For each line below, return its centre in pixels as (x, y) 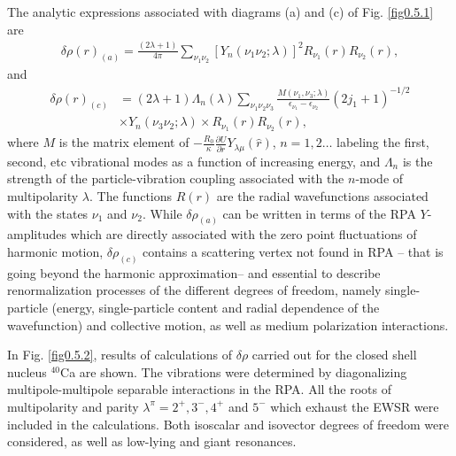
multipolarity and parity (73, 406)
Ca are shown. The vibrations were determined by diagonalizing (234, 371)
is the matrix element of (124, 142)
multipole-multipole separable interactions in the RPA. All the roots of (199, 389)
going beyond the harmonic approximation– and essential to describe (194, 272)
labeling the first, (383, 142)
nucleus (27, 371)
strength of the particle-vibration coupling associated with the (176, 178)
